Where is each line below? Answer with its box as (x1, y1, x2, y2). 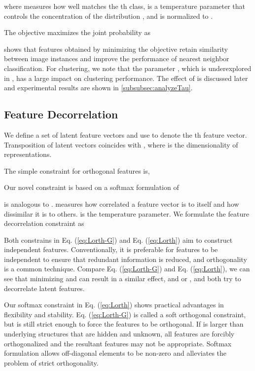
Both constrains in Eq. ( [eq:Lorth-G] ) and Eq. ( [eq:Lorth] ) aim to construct (4, 234, 233, 245)
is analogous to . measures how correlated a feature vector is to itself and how (4, 198, 239, 209)
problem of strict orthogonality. (4, 357, 99, 368)
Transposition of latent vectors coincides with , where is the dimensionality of (4, 139, 238, 149)
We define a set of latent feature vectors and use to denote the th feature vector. (4, 129, 247, 140)
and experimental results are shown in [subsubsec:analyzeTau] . (4, 82, 193, 93)
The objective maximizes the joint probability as (4, 27, 150, 37)
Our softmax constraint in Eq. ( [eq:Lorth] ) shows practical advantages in (4, 299, 224, 310)
